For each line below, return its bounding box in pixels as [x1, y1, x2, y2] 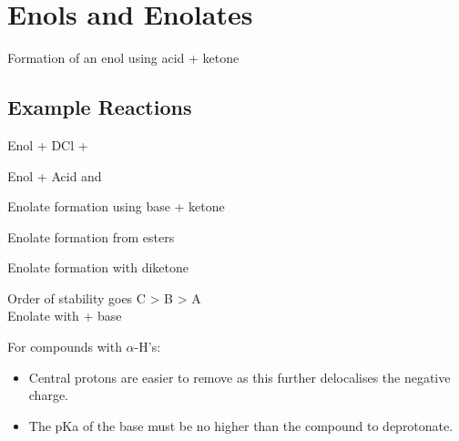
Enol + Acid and [7, 166, 102, 185]
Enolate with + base [7, 306, 122, 325]
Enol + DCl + [7, 135, 88, 154]
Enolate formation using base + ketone [7, 197, 225, 216]
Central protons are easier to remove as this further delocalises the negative [28, 367, 451, 386]
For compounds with [7, 337, 122, 356]
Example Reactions [7, 93, 192, 121]
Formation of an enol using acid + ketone [7, 48, 240, 67]
